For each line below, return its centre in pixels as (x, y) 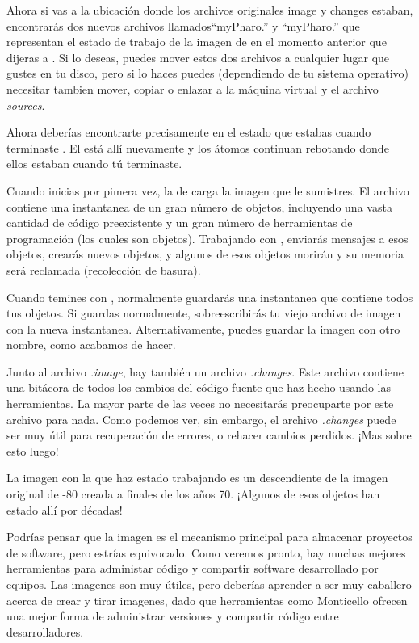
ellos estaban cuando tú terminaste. (94, 164)
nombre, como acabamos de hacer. (91, 345)
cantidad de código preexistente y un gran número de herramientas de (180, 223)
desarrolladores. (45, 631)
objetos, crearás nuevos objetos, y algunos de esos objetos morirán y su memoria (205, 254)
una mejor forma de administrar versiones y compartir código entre (173, 616)
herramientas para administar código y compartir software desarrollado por (193, 568)
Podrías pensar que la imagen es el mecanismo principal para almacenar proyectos (209, 537)
